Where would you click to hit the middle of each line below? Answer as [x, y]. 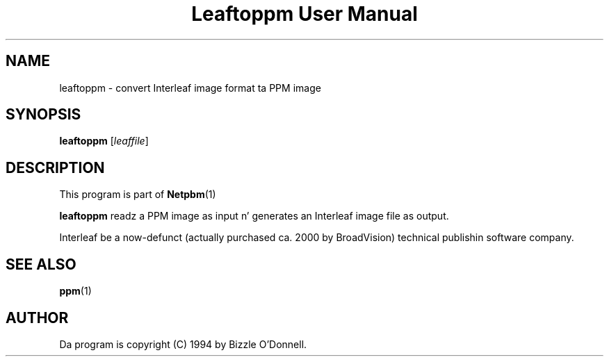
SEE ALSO [41, 264]
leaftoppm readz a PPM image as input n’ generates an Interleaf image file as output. [254, 216]
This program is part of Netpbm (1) [138, 195]
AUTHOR [37, 318]
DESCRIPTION [55, 167]
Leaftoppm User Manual [304, 14]
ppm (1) [75, 291]
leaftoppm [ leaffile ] [104, 141]
